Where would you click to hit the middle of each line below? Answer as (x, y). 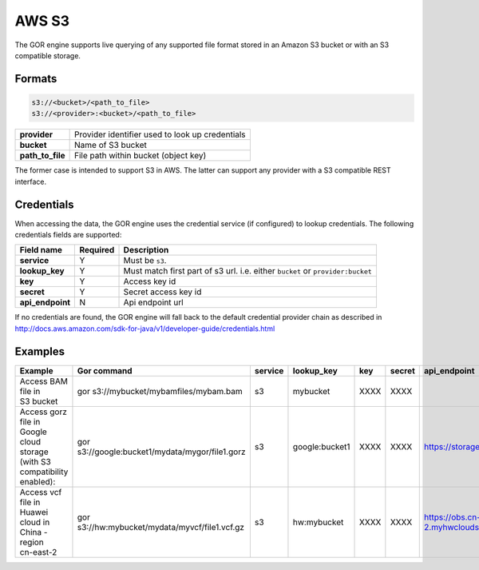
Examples (40, 351)
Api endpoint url (153, 302)
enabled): (38, 481)
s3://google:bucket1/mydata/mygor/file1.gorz (161, 452)
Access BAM (44, 381)
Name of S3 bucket (111, 145)
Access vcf (41, 492)
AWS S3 (42, 21)
